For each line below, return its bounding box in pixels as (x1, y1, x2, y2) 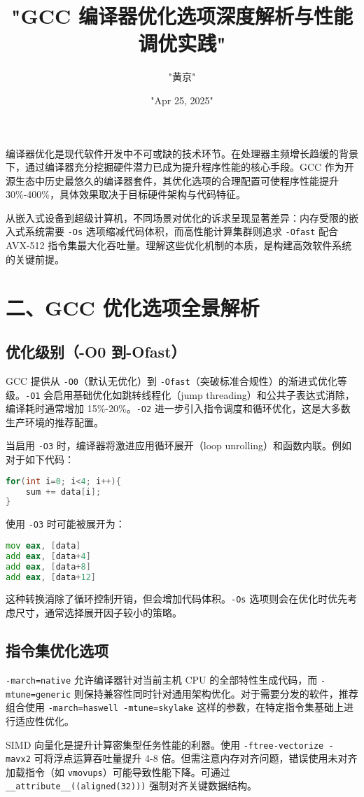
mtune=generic (6, 689, 71, 700)
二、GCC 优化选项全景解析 (6, 292, 260, 321)
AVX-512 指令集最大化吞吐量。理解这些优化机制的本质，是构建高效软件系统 (6, 238, 352, 253)
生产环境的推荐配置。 (6, 414, 104, 429)
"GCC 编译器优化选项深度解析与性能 (10, 1, 353, 30)
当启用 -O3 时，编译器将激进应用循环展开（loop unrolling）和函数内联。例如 (6, 438, 352, 453)
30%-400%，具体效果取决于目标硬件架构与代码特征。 (6, 187, 246, 202)
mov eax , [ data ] (6, 540, 81, 551)
